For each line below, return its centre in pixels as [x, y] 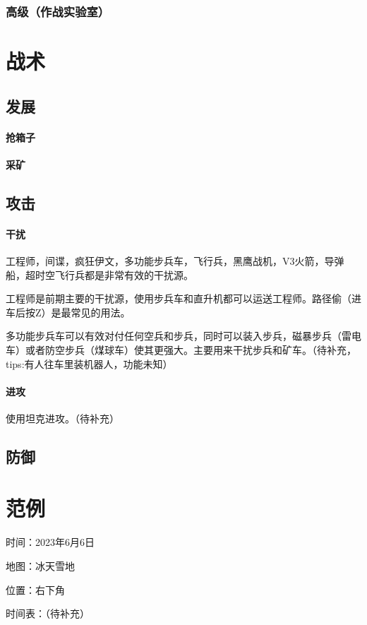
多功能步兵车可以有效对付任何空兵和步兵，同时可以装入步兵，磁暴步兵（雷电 [183, 336]
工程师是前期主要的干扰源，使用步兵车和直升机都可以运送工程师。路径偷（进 [183, 298]
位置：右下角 [35, 589]
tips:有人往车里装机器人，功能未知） [89, 363]
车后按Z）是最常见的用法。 [68, 312]
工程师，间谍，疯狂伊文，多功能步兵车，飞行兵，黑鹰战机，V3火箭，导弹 [175, 260]
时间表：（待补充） [48, 613]
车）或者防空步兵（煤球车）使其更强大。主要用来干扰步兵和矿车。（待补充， [181, 349]
